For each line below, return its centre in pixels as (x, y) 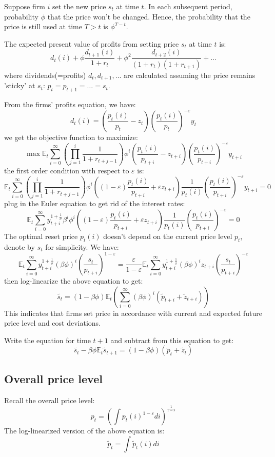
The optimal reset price (41, 236)
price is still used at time (43, 26)
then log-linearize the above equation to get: (74, 280)
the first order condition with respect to (67, 170)
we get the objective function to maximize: (71, 137)
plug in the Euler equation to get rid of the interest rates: (95, 203)
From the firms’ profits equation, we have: (70, 104)
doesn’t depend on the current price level (168, 236)
